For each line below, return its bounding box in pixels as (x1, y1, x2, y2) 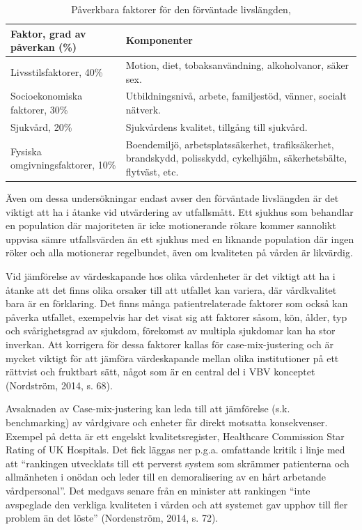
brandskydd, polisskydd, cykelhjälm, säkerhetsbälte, (125, 150, 347, 165)
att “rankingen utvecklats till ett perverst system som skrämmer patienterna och (6, 455, 349, 470)
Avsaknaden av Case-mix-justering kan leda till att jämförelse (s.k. (6, 401, 290, 416)
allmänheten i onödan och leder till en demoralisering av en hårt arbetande (6, 469, 326, 484)
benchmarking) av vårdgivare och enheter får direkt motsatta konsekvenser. (6, 414, 328, 429)
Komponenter (125, 33, 193, 47)
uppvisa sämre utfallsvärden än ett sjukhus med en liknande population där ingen (6, 231, 354, 246)
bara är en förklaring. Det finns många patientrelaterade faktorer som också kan (6, 296, 348, 311)
